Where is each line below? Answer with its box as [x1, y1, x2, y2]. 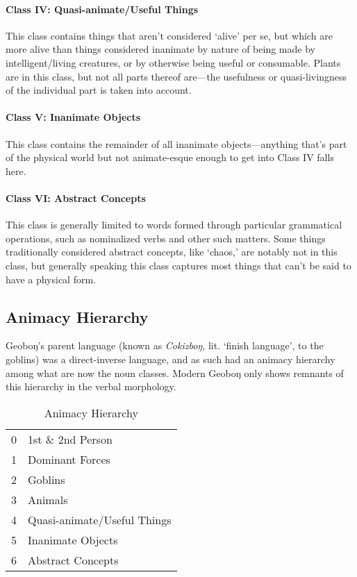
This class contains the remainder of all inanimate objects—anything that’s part [6, 136, 347, 151]
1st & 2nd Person [28, 430, 113, 447]
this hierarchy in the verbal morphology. [6, 379, 176, 394]
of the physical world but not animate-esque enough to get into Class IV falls [6, 150, 334, 165]
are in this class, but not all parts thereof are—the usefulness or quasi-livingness [6, 69, 347, 83]
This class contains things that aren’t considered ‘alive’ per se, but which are [6, 28, 333, 42]
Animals [28, 491, 68, 508]
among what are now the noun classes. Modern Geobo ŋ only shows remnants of [6, 365, 344, 380]
